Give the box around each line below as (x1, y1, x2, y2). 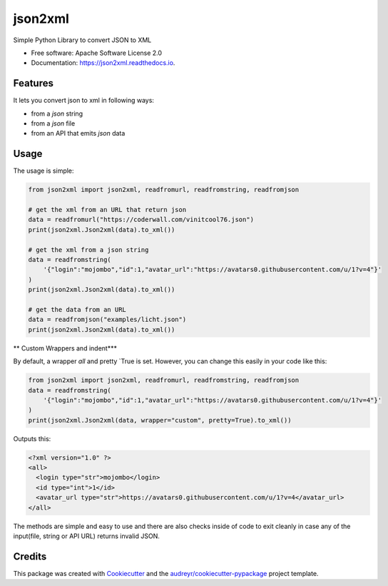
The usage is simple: (13, 166, 74, 175)
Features (13, 77, 53, 89)
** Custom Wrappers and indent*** (13, 343, 118, 353)
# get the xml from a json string (28, 246, 149, 253)
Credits (13, 550, 47, 562)
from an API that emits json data (31, 129, 126, 138)
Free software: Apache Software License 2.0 (31, 49, 163, 57)
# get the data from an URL (28, 305, 126, 313)
